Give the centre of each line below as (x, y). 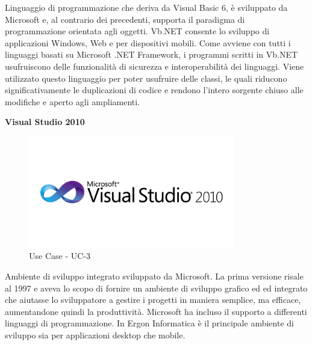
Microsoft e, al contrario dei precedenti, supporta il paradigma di (125, 19)
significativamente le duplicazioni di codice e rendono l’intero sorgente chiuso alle (154, 90)
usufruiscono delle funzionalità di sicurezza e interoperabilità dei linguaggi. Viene (154, 66)
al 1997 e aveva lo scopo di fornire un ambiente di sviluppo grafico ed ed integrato (156, 288)
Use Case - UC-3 (60, 256)
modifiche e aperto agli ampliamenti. (73, 101)
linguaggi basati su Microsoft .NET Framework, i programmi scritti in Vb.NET (151, 54)
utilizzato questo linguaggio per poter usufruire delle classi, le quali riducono (146, 78)
